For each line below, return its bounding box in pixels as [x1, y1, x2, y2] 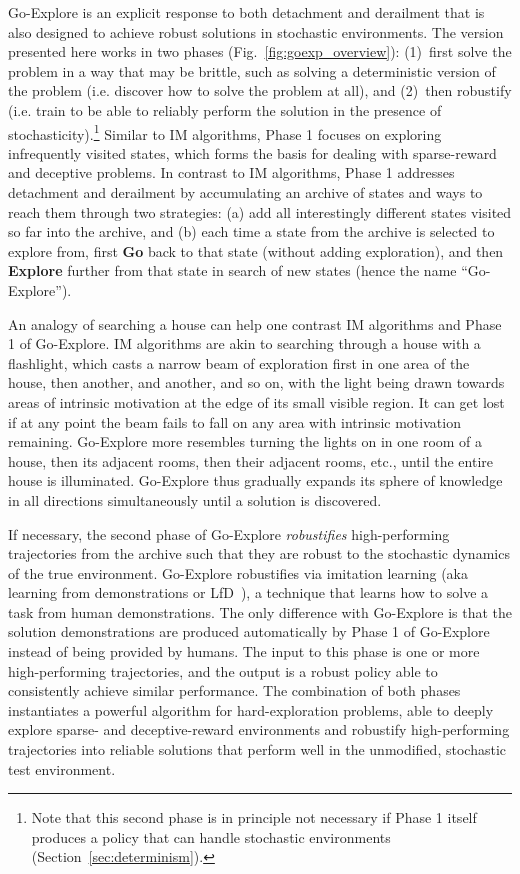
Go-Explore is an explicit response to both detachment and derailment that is [8, 2, 485, 22]
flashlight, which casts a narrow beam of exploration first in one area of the [8, 352, 470, 373]
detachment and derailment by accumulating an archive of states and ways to [8, 182, 483, 202]
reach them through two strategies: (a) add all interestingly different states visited [8, 201, 512, 222]
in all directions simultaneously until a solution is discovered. [8, 489, 382, 510]
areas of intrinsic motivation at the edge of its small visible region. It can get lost [8, 391, 505, 412]
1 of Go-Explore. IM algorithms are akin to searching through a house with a [8, 333, 481, 354]
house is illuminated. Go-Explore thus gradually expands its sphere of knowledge [8, 470, 503, 491]
